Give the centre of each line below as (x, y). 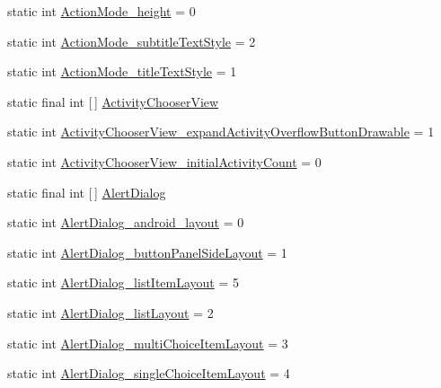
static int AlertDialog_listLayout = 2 (110, 312)
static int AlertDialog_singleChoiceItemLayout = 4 (149, 373)
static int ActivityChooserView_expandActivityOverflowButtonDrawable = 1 (221, 132)
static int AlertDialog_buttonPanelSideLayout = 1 (147, 252)
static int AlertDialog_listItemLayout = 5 (123, 282)
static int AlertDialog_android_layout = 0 (126, 222)
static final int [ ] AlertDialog (87, 192)
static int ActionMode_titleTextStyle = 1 (122, 71)
